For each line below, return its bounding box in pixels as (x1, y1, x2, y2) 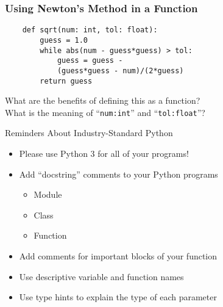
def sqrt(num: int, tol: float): (22, 26, 158, 35)
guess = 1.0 (40, 35, 88, 45)
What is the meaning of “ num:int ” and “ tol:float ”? (5, 106, 205, 118)
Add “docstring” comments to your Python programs (19, 167, 218, 180)
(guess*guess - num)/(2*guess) (57, 66, 184, 75)
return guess (40, 76, 93, 85)
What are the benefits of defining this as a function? (5, 94, 200, 107)
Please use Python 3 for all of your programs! (19, 147, 189, 159)
